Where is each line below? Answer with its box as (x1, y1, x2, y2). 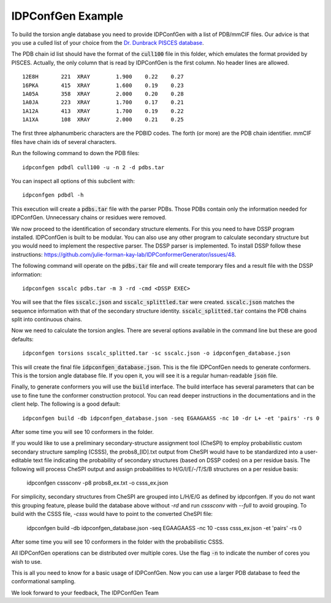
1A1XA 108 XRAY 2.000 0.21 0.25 (22, 116, 184, 123)
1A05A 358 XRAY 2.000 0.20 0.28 (22, 90, 184, 97)
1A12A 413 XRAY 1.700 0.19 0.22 (22, 107, 184, 115)
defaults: (11, 335, 34, 343)
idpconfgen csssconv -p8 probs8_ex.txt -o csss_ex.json (26, 479, 169, 487)
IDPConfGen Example (11, 9, 124, 23)
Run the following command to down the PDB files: (11, 150, 140, 157)
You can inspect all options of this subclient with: (11, 178, 135, 185)
